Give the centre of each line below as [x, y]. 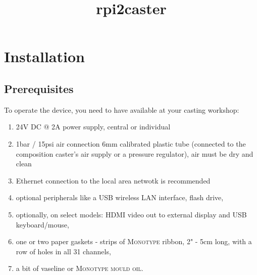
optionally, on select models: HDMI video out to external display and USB [131, 214]
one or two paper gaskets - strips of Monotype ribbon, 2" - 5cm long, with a [134, 241]
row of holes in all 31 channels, [63, 251]
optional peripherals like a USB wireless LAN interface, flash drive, [120, 197]
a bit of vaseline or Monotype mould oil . [80, 268]
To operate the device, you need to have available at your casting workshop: [122, 109]
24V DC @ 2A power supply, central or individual [93, 127]
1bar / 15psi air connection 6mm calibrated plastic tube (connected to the [131, 143]
